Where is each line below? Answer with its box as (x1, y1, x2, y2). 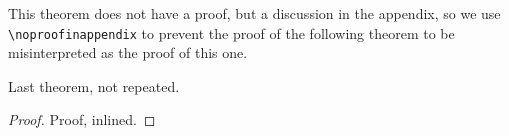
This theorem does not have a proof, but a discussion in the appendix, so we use (8, 3, 501, 23)
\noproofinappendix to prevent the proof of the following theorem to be (8, 22, 455, 43)
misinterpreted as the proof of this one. (8, 42, 248, 63)
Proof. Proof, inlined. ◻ (8, 109, 156, 130)
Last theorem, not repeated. (8, 75, 180, 96)
